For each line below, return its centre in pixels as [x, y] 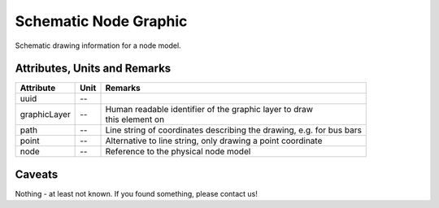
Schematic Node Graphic [101, 21]
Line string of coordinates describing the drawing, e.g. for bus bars [233, 130]
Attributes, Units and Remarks [93, 69]
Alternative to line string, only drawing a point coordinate [214, 141]
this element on [135, 119]
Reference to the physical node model [178, 152]
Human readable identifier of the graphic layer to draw [209, 110]
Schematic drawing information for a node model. [98, 45]
